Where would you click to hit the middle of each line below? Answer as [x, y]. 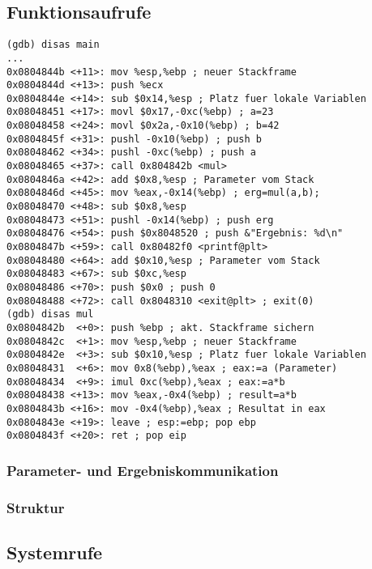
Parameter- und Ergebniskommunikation [143, 470]
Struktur [36, 507]
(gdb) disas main [53, 45]
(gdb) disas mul [50, 314]
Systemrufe [55, 552]
